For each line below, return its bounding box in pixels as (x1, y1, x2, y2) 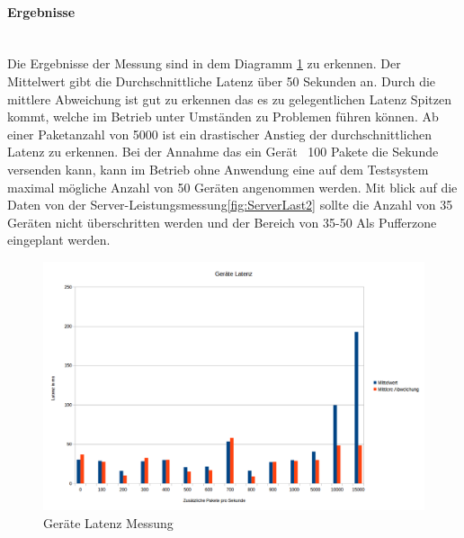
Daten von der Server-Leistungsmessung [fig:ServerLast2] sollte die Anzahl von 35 (7, 195, 453, 214)
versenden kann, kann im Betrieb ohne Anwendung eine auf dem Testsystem (7, 159, 429, 178)
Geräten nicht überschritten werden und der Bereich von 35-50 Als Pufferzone (7, 212, 437, 231)
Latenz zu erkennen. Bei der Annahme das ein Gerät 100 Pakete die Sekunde (7, 142, 439, 161)
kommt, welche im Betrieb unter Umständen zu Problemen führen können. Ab (7, 107, 439, 126)
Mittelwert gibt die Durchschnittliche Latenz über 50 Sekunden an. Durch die (7, 71, 436, 90)
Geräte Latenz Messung (43, 513, 174, 532)
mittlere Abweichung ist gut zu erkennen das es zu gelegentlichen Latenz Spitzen (7, 89, 451, 108)
